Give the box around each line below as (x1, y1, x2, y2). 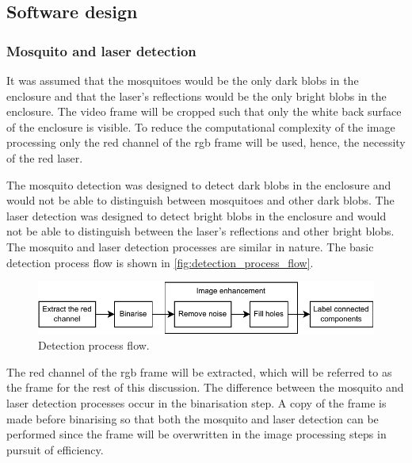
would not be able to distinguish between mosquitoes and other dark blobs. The (6, 192, 395, 209)
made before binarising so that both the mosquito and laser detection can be (6, 410, 379, 427)
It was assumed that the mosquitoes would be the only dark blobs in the (6, 72, 359, 88)
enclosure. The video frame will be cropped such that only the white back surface (6, 103, 402, 120)
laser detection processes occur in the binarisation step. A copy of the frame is (6, 394, 387, 411)
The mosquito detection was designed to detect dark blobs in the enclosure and (6, 176, 391, 193)
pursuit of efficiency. (6, 441, 104, 457)
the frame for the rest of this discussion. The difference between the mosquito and (6, 379, 404, 396)
